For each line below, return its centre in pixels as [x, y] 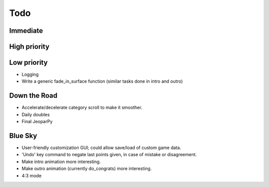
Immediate [26, 31]
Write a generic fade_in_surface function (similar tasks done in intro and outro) [102, 81]
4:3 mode [32, 176]
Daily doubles [36, 114]
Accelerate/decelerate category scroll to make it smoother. [82, 108]
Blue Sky [23, 135]
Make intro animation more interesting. [61, 162]
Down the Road [33, 95]
